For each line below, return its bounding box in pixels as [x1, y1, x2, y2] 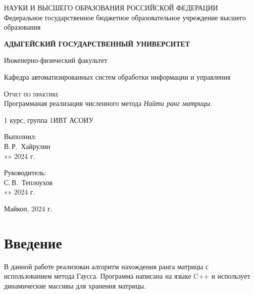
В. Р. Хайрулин [4, 141, 51, 151]
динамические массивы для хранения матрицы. [4, 280, 146, 291]
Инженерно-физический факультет [4, 55, 107, 65]
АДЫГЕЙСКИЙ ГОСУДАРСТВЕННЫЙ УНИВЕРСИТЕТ [4, 38, 190, 49]
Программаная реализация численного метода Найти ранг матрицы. [4, 98, 212, 108]
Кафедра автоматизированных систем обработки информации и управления [4, 71, 231, 82]
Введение [4, 232, 62, 252]
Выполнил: [4, 131, 37, 142]
